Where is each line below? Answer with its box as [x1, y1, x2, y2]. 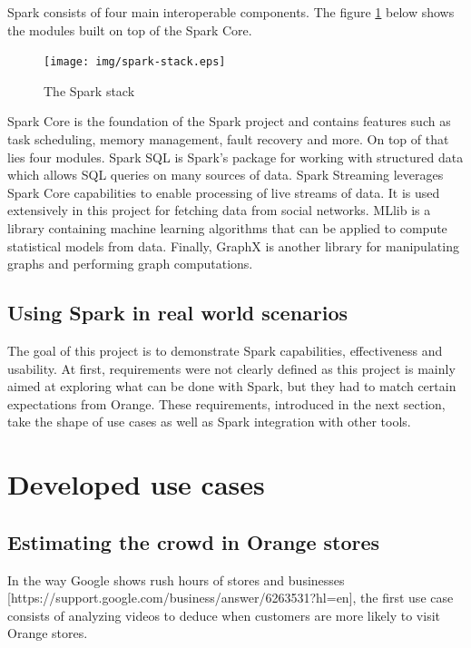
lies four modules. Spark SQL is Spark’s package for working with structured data [7, 147, 464, 166]
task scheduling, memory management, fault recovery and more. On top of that [7, 130, 449, 149]
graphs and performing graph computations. [7, 254, 253, 273]
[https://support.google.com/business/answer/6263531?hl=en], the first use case [7, 588, 454, 607]
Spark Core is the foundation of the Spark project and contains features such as [7, 112, 451, 131]
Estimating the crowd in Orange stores [7, 527, 380, 555]
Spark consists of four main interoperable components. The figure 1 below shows [7, 3, 455, 21]
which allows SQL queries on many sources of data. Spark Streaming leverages [7, 165, 444, 184]
